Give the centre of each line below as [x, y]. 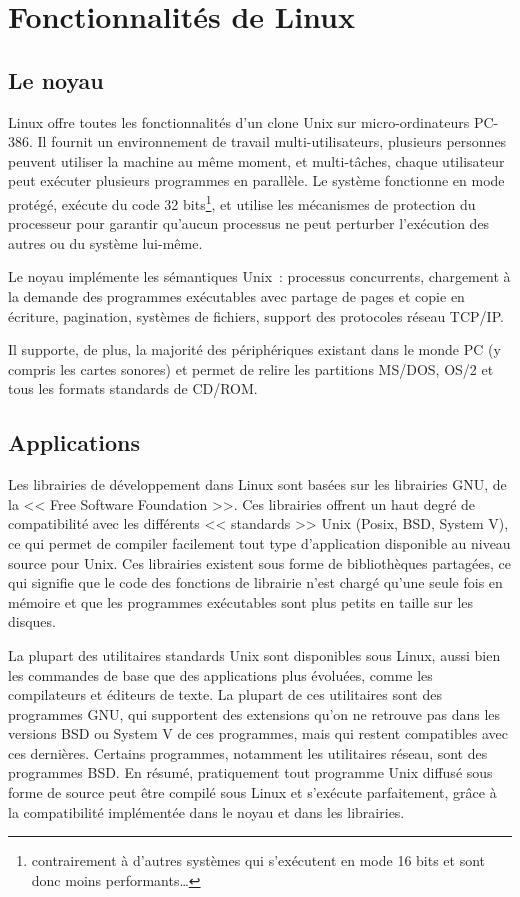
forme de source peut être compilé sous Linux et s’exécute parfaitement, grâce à [252, 792]
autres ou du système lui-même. [105, 242]
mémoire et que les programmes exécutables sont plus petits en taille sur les [241, 601]
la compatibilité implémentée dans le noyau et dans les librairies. [206, 811]
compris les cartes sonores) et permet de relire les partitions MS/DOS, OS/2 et [251, 368]
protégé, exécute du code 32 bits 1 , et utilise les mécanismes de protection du [242, 202]
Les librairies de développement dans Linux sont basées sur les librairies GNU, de [257, 484]
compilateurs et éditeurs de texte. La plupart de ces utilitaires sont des [225, 694]
